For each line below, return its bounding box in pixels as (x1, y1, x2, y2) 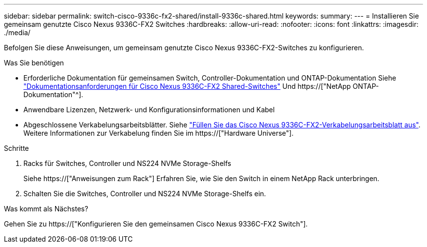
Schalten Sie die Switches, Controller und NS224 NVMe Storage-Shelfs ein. (23, 189, 266, 198)
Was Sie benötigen (4, 59, 64, 67)
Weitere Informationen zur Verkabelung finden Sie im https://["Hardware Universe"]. (23, 129, 294, 137)
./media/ (4, 28, 31, 37)
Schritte (4, 144, 29, 152)
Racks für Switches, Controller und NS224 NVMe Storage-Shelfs (23, 159, 232, 167)
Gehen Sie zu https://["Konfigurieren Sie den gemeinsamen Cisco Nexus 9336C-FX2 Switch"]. (4, 220, 308, 228)
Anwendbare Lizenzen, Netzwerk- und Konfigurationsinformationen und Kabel (23, 105, 275, 114)
